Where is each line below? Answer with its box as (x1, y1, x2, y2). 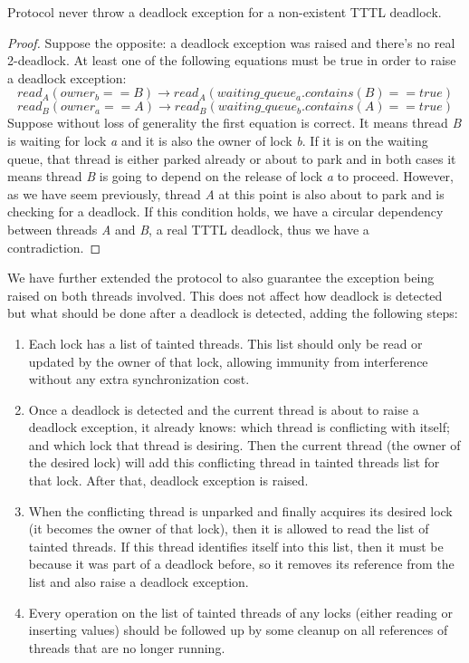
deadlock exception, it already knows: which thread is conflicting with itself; (28, 418, 450, 437)
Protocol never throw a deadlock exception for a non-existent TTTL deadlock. (7, 3, 442, 21)
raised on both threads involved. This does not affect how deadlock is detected (7, 285, 443, 304)
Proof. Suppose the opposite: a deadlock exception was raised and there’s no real (7, 33, 455, 52)
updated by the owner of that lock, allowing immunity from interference (28, 351, 428, 370)
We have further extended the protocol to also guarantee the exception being (7, 268, 435, 287)
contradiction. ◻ (7, 237, 101, 256)
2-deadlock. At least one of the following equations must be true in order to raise (7, 51, 456, 70)
